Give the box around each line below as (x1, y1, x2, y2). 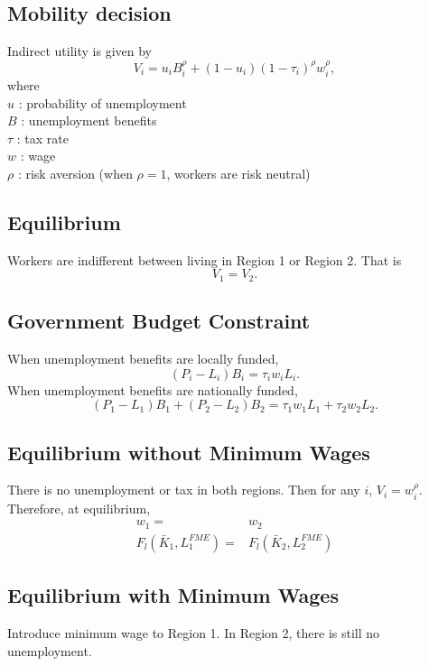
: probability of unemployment (18, 93, 187, 112)
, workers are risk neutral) (166, 164, 311, 182)
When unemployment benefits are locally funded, (7, 349, 279, 368)
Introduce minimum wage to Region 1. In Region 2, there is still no (7, 624, 380, 643)
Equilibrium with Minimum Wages (7, 581, 339, 609)
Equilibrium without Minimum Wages (7, 438, 370, 466)
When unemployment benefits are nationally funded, (7, 380, 298, 399)
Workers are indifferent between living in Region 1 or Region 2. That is (7, 250, 402, 269)
